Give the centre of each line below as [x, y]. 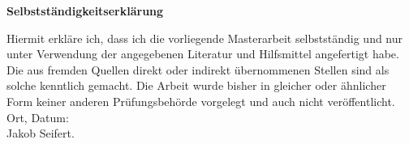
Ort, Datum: [38, 117]
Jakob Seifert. [41, 133]
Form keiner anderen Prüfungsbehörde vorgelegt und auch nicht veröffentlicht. [201, 101]
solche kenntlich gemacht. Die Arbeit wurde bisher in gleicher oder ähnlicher [196, 85]
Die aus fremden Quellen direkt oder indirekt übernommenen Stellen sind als [198, 69]
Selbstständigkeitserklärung [85, 11]
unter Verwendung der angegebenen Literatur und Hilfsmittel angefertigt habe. [203, 54]
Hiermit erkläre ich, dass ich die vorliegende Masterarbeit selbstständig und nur [205, 38]
